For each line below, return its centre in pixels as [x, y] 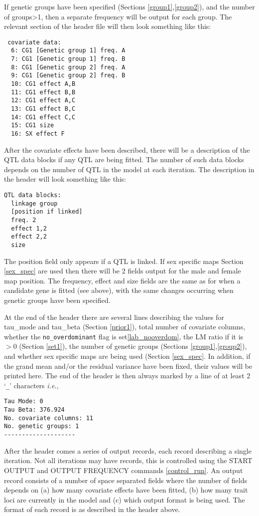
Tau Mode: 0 [24, 401]
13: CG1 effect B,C [43, 109]
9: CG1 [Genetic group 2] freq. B [68, 76]
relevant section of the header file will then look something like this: [108, 26]
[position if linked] [47, 212]
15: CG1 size [33, 126]
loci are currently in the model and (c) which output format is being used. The [125, 499]
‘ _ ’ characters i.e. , [31, 385]
